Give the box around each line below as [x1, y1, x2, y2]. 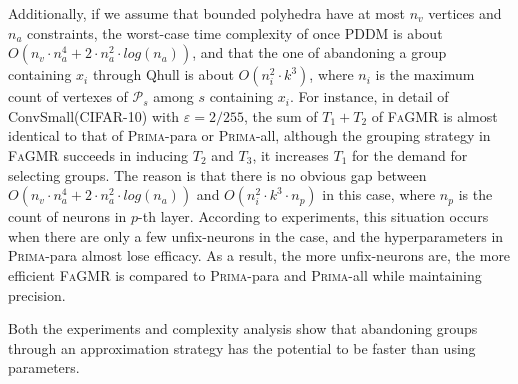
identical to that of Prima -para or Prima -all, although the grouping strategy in [8, 125, 491, 146]
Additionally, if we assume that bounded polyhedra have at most [8, 3, 405, 23]
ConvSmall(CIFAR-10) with [8, 105, 180, 126]
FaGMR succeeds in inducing [8, 144, 189, 165]
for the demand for [351, 144, 468, 165]
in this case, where [322, 184, 436, 205]
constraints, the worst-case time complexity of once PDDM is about [27, 22, 443, 43]
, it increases [252, 144, 329, 165]
